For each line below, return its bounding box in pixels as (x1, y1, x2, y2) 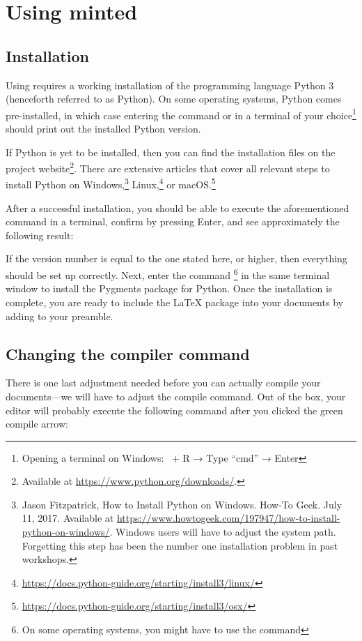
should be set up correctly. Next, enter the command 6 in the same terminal (6, 266, 330, 282)
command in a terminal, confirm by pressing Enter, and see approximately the (6, 214, 340, 229)
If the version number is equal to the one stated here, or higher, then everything (6, 251, 347, 266)
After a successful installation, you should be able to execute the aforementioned (6, 200, 349, 215)
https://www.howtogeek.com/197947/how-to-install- (116, 511, 340, 525)
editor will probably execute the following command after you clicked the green (6, 402, 343, 417)
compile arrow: (6, 416, 68, 431)
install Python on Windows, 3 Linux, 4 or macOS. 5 (6, 175, 216, 192)
